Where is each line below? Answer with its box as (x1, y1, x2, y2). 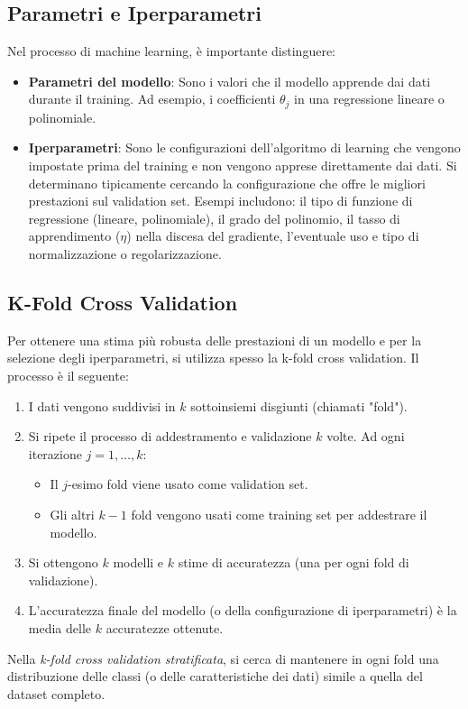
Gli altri (50, 504, 95, 523)
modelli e (113, 553, 164, 572)
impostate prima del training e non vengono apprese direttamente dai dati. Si (28, 156, 457, 175)
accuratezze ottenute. (106, 618, 224, 637)
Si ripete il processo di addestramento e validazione (28, 427, 312, 446)
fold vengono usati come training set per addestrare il (131, 504, 427, 523)
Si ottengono (28, 553, 98, 572)
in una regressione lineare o (294, 89, 445, 108)
